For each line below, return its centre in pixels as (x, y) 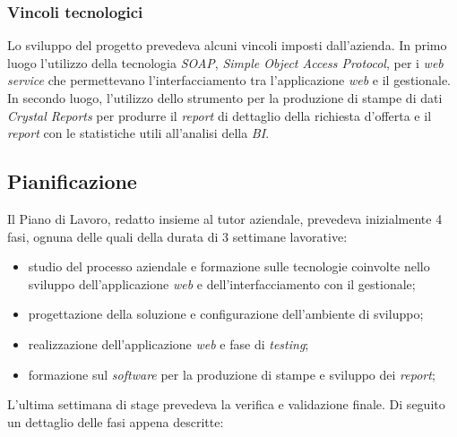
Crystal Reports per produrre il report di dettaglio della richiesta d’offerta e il (220, 115)
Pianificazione (72, 181)
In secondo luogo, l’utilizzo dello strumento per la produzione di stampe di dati (225, 98)
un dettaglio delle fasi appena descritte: (116, 421)
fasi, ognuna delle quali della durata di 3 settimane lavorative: (177, 236)
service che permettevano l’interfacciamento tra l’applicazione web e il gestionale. (229, 80)
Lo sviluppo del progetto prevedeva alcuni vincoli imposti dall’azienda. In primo (227, 45)
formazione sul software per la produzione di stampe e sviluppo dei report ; (232, 374)
